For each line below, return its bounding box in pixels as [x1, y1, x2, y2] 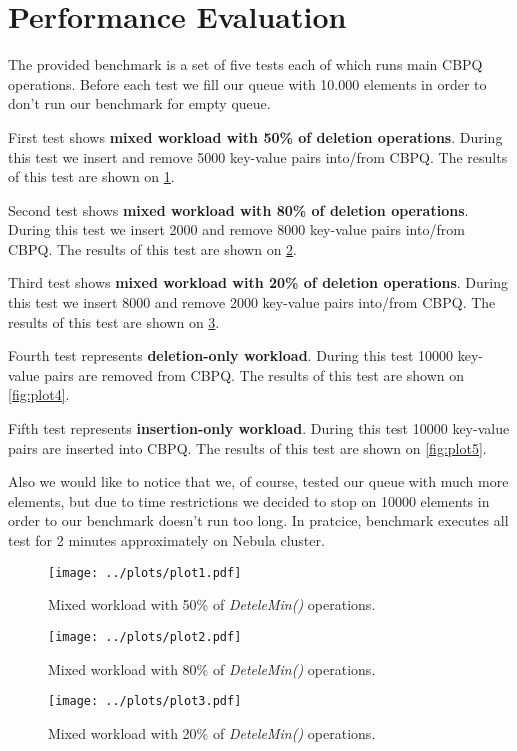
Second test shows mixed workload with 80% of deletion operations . [8, 199, 469, 220]
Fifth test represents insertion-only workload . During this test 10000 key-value [8, 418, 510, 439]
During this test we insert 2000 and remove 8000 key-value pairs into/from [8, 219, 465, 240]
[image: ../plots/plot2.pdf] [48, 629, 242, 644]
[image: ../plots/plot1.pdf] [48, 565, 242, 580]
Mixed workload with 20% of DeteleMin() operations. [48, 722, 376, 743]
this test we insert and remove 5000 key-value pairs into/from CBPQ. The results [8, 146, 508, 167]
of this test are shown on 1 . [8, 166, 175, 187]
